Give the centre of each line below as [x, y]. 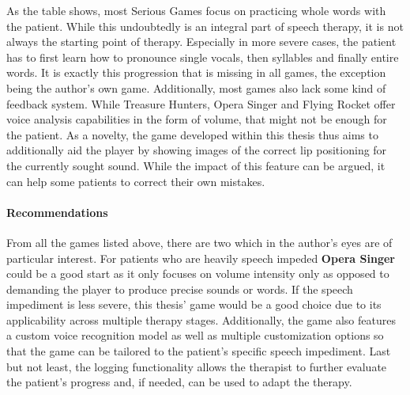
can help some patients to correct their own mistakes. [136, 181]
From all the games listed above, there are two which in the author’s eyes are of [199, 242]
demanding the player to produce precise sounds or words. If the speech [180, 289]
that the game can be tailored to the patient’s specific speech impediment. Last [199, 351]
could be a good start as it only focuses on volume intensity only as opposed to [198, 273]
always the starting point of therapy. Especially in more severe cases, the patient [201, 42]
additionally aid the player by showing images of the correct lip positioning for [197, 150]
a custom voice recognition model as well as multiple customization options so [195, 335]
